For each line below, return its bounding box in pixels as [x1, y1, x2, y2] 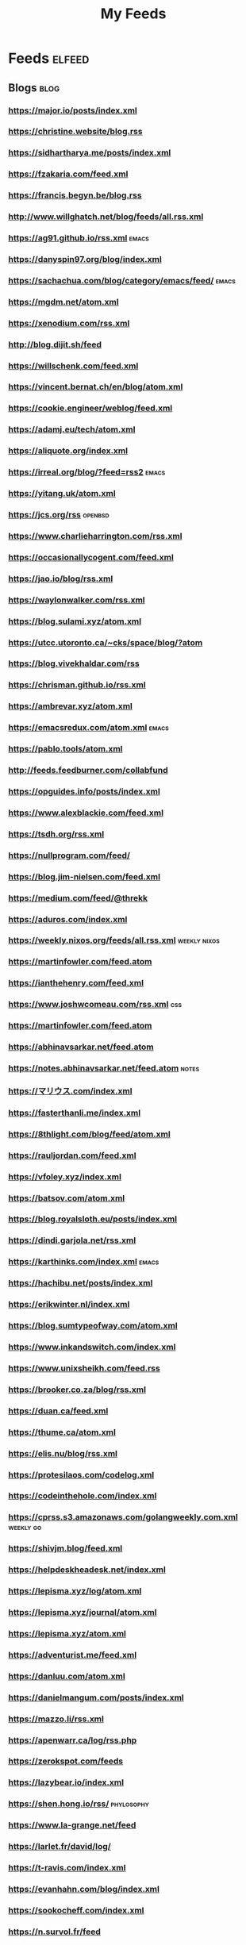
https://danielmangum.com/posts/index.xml [8, 1692, 184, 1703]
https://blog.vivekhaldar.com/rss [8, 658, 140, 669]
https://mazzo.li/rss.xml [8, 1713, 105, 1724]
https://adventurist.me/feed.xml [8, 1649, 137, 1660]
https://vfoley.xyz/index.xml [8, 1171, 121, 1182]
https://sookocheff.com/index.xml [8, 1905, 144, 1916]
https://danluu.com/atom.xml [8, 1670, 125, 1682]
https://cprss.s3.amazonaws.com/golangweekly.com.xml [8, 1512, 238, 1523]
